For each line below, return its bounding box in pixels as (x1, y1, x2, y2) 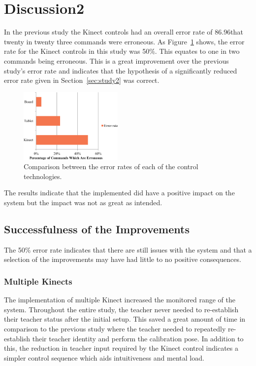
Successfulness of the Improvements (4, 221, 190, 236)
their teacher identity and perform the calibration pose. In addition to (32, 333, 244, 343)
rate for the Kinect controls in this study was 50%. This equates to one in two (4, 46, 240, 56)
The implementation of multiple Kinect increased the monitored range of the (4, 294, 235, 305)
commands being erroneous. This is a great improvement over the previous (4, 55, 229, 66)
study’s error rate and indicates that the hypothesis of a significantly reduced (4, 65, 237, 75)
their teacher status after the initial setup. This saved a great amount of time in (4, 314, 246, 324)
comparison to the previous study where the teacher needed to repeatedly (4, 323, 226, 333)
